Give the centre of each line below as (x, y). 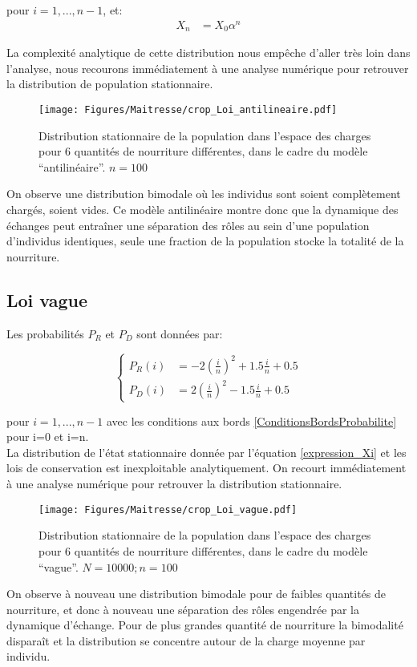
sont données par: (180, 333)
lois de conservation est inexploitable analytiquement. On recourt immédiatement (206, 468)
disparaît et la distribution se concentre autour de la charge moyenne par (186, 640)
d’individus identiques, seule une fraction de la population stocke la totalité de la (205, 241)
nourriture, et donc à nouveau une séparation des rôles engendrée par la (183, 609)
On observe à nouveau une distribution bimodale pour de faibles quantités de (196, 594)
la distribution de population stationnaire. (110, 84)
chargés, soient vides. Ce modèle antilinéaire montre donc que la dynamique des (202, 209)
